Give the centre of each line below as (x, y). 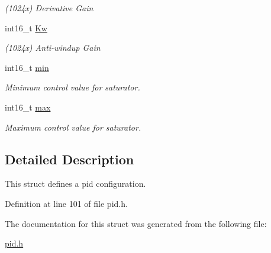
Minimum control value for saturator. (72, 87)
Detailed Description (70, 159)
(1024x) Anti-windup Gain (53, 48)
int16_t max (28, 107)
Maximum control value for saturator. (73, 127)
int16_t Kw (26, 27)
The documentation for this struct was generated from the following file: (136, 223)
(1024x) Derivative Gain (49, 8)
